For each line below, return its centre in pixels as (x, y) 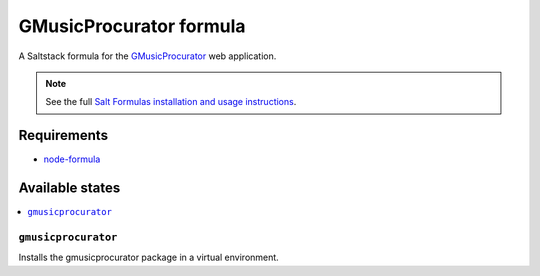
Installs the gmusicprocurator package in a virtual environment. (148, 257)
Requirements (63, 135)
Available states (69, 188)
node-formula (72, 159)
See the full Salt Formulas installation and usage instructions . (171, 102)
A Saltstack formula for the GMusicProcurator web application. (147, 56)
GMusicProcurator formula (132, 26)
